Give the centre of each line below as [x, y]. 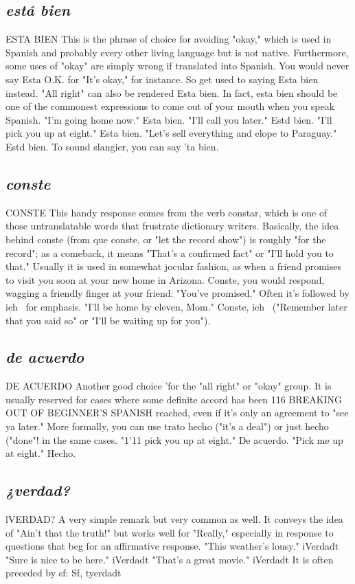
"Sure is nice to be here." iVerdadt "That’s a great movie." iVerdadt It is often [170, 559]
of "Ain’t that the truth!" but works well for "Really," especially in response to [170, 532]
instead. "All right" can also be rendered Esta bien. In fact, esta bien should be [172, 92]
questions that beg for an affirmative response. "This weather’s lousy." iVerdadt [172, 546]
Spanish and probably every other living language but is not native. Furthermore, [177, 52]
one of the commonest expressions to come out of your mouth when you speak [170, 106]
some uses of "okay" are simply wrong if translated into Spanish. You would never [177, 66]
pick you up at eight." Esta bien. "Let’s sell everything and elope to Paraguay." [171, 133]
